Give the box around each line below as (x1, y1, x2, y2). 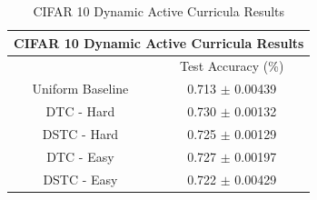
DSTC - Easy (43, 169, 118, 188)
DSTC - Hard (42, 124, 119, 143)
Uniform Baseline (32, 79, 129, 98)
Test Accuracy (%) (179, 56, 284, 75)
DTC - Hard (45, 102, 115, 121)
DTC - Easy (46, 146, 114, 165)
